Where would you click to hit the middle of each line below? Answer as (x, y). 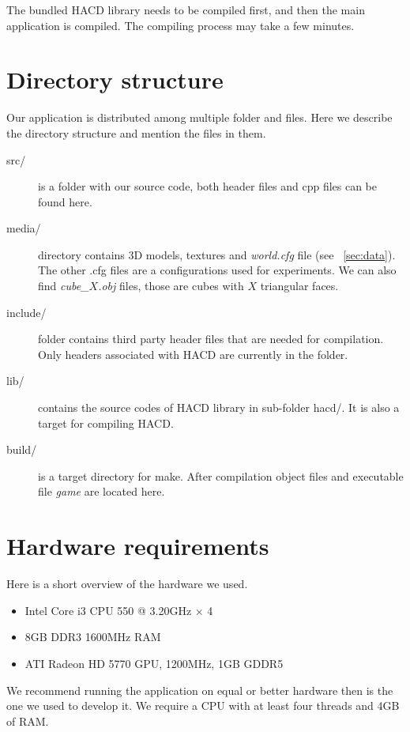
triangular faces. (299, 286)
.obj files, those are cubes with (171, 286)
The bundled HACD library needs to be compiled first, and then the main (186, 9)
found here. (65, 201)
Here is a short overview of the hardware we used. (127, 584)
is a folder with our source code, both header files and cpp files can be (208, 186)
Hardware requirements (138, 546)
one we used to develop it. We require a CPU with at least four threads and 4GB (203, 706)
